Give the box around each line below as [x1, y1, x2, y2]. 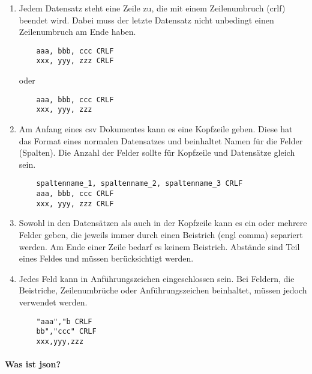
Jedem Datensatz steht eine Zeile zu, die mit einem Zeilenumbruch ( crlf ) [19, 2, 286, 14]
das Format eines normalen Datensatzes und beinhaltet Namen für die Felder [19, 134, 303, 147]
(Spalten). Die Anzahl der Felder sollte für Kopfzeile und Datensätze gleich [19, 146, 295, 159]
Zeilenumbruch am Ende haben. [19, 25, 136, 38]
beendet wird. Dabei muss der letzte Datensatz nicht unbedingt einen [19, 13, 274, 26]
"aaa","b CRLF [36, 317, 92, 326]
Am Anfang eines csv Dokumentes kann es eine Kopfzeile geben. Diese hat [19, 123, 293, 135]
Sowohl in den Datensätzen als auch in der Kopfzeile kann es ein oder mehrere [19, 216, 307, 229]
